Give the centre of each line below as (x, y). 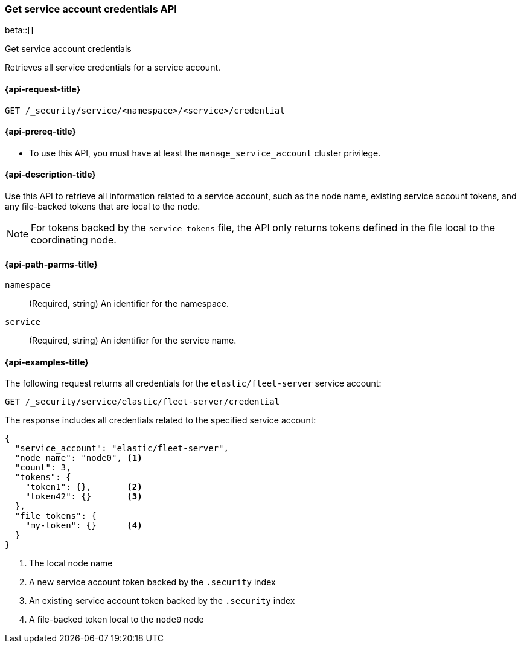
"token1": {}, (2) (84, 487)
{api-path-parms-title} (52, 264)
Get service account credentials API (91, 9)
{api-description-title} (50, 175)
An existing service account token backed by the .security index (162, 601)
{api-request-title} (43, 89)
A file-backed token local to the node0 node (117, 620)
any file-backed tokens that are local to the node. (103, 207)
